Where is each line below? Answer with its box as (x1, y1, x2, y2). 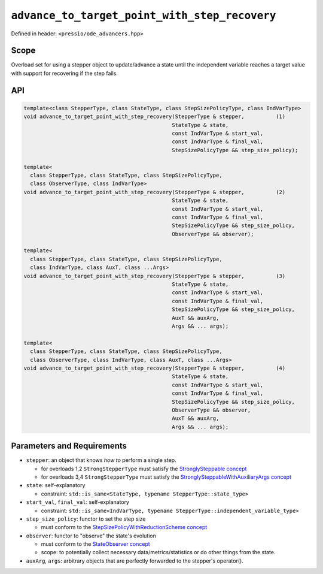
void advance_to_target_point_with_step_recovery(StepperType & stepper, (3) (23, 273, 286, 279)
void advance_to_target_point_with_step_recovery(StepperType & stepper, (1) (23, 113, 286, 120)
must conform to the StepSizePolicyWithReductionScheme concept (41, 524, 208, 531)
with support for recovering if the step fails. (11, 70, 118, 77)
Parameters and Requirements (11, 441, 127, 451)
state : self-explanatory (26, 482, 86, 489)
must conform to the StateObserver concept (41, 540, 151, 548)
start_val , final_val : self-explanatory (26, 499, 130, 506)
